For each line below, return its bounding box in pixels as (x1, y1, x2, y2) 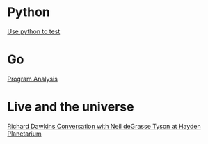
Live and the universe (7, 99, 134, 115)
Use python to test (7, 27, 61, 35)
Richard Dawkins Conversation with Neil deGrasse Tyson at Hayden (7, 122, 202, 130)
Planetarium (7, 129, 42, 138)
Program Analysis (7, 74, 58, 83)
